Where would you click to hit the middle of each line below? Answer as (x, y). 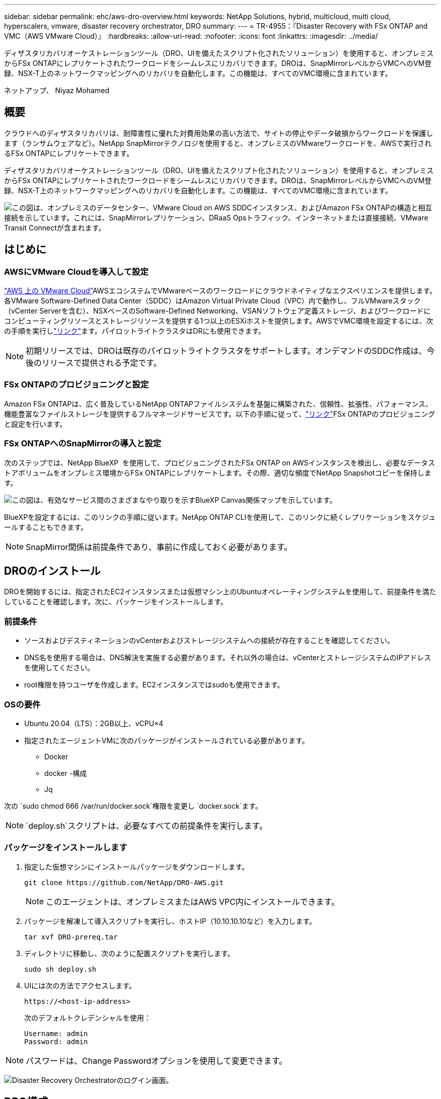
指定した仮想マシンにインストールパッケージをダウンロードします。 (137, 867)
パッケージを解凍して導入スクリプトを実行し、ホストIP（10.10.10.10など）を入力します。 (170, 921)
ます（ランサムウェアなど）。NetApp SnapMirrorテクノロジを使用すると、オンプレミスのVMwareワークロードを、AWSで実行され (218, 143)
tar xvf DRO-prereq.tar (71, 937)
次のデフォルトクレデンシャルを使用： (88, 1017)
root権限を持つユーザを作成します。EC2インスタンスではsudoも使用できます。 (154, 685)
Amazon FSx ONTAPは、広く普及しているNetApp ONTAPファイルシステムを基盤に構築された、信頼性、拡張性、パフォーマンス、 (218, 404)
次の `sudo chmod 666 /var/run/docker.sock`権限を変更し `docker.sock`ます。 (133, 806)
